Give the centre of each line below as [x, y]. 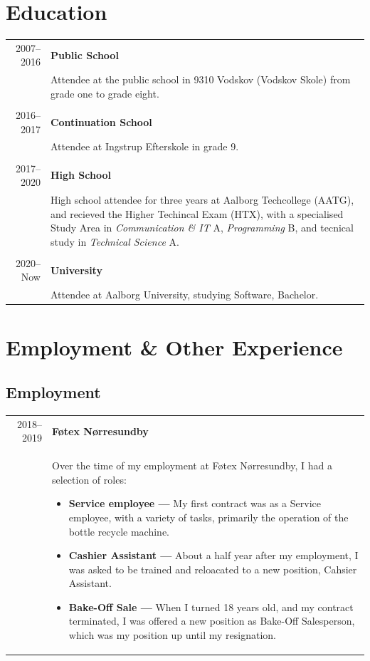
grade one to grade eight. [105, 93]
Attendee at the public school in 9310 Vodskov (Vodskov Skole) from [200, 79]
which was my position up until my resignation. [172, 635]
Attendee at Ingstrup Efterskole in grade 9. [144, 146]
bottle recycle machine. [119, 531]
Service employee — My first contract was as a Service [195, 503]
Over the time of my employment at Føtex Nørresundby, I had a [192, 465]
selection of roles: [89, 479]
